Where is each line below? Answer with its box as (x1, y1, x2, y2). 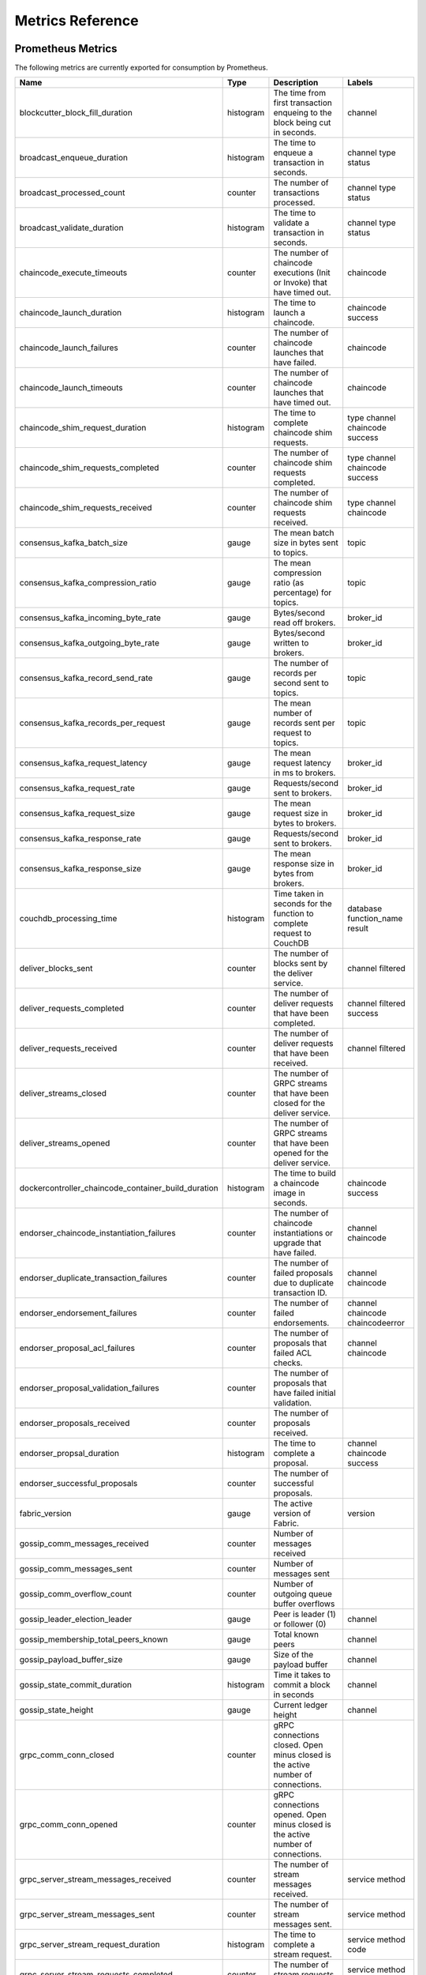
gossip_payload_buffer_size (19, 1654, 123, 1665)
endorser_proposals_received (19, 1418, 130, 1429)
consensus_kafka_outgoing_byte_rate (19, 638, 159, 649)
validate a (273, 217, 310, 228)
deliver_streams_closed (19, 1088, 106, 1099)
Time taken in (273, 889, 324, 900)
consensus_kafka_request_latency (19, 758, 148, 769)
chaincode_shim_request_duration (19, 423, 147, 434)
